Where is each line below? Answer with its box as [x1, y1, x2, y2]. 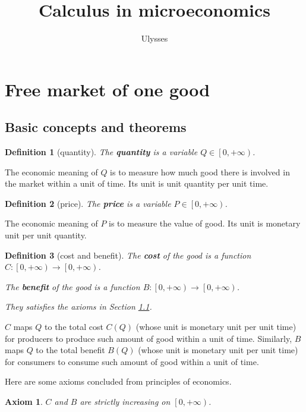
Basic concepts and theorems [5, 118, 187, 136]
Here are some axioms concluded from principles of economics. [5, 375, 232, 388]
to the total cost [45, 320, 103, 333]
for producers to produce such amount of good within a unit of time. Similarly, [5, 332, 292, 344]
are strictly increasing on [80, 395, 171, 408]
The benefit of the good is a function [5, 280, 140, 293]
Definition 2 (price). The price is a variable [5, 197, 171, 209]
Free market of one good [5, 77, 210, 101]
